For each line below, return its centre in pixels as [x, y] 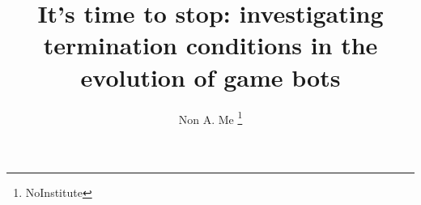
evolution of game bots [210, 77]
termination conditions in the [210, 45]
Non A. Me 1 [210, 117]
